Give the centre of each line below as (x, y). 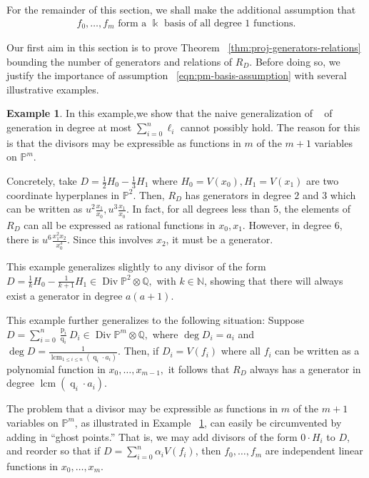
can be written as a (317, 351)
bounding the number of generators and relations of (120, 61)
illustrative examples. (53, 89)
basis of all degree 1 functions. (230, 23)
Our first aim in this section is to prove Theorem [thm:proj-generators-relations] (184, 47)
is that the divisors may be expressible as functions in (124, 142)
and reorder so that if (54, 451)
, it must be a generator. (219, 239)
